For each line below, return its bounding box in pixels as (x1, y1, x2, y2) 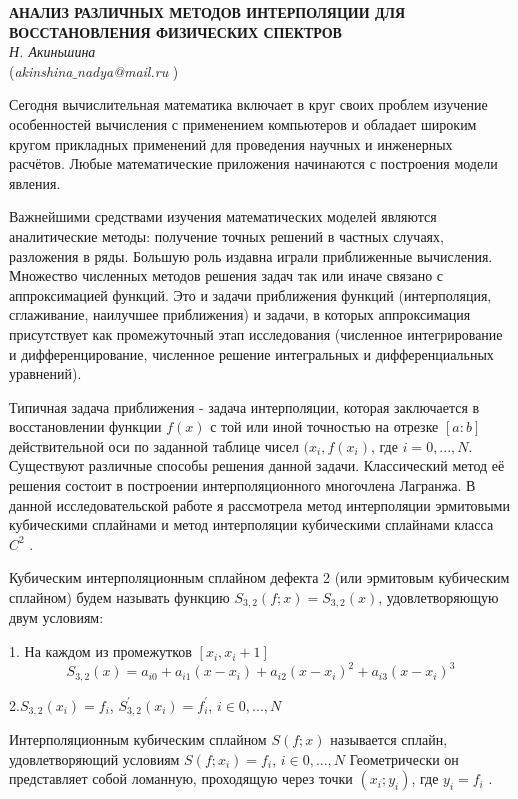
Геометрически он (349, 748, 459, 769)
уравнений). (9, 363, 82, 384)
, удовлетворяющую (378, 587, 499, 608)
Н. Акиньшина (9, 41, 96, 62)
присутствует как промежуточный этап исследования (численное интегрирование (9, 323, 503, 344)
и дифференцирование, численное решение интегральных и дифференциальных (9, 343, 494, 364)
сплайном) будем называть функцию (9, 587, 230, 608)
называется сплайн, (330, 729, 448, 750)
